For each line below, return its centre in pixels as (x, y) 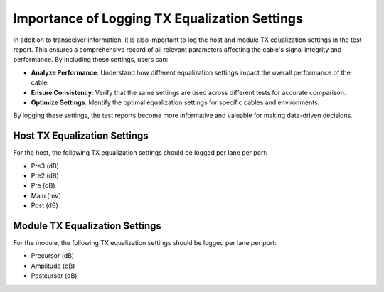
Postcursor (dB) (54, 276)
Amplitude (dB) (53, 266)
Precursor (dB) (53, 256)
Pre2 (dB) (45, 175)
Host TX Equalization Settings (81, 136)
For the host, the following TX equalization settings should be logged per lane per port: (140, 153)
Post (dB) (44, 205)
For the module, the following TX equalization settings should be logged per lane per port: (145, 243)
